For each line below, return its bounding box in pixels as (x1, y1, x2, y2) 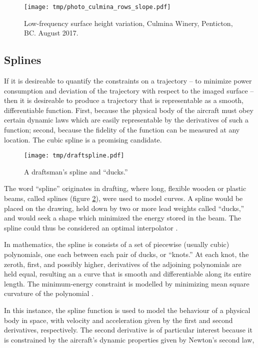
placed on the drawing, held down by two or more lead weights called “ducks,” (4, 202, 244, 213)
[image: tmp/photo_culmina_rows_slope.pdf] (24, 3, 171, 10)
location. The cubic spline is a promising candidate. (4, 134, 162, 144)
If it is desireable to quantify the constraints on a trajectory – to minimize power (4, 75, 252, 86)
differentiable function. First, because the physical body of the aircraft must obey (4, 104, 253, 115)
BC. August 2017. (24, 27, 78, 38)
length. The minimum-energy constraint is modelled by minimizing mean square (4, 278, 249, 288)
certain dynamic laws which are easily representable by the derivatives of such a (4, 114, 248, 125)
